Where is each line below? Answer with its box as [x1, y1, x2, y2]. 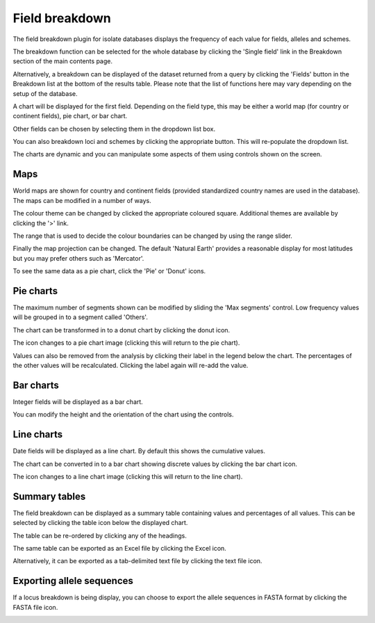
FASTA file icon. [12, 603, 58, 611]
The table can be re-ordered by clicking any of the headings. [12, 531, 187, 540]
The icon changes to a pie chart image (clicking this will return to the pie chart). [12, 339, 240, 347]
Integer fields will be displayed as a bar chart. [12, 397, 144, 406]
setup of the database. [12, 89, 78, 97]
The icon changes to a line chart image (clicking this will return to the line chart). [12, 472, 243, 480]
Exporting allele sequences [12, 575, 133, 587]
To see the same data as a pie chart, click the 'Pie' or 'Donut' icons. [12, 267, 206, 275]
